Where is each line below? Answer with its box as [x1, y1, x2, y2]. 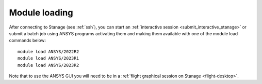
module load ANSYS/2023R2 [17, 62, 80, 68]
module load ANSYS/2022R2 [17, 49, 80, 54]
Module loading [9, 7, 73, 18]
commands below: [9, 38, 46, 43]
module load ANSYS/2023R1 [17, 56, 80, 61]
